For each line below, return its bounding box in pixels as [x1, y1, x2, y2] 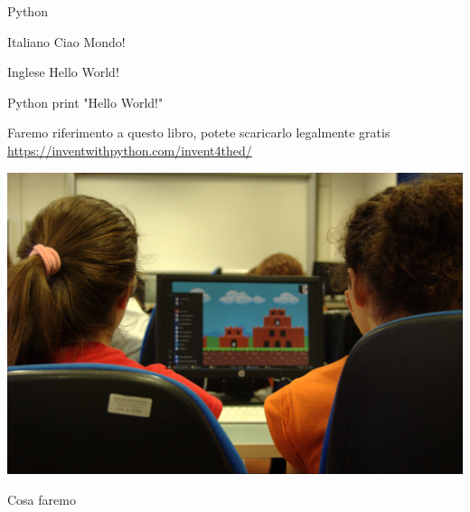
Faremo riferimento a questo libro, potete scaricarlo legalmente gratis [7, 123, 390, 142]
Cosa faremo [7, 489, 76, 508]
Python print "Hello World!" [7, 92, 164, 111]
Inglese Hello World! [7, 62, 119, 81]
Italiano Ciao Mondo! [7, 32, 126, 51]
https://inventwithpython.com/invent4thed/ [7, 140, 252, 159]
